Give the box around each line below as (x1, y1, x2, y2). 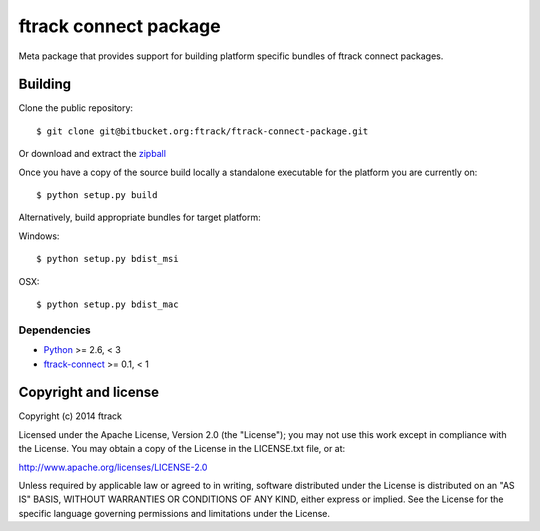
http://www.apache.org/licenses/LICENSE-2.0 (18, 461, 208, 473)
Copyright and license (18, 384, 160, 401)
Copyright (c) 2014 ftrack (18, 410, 122, 422)
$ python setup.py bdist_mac (36, 298, 179, 310)
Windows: (18, 230, 60, 242)
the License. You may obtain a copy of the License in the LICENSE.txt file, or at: (18, 443, 346, 455)
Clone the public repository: (18, 102, 134, 114)
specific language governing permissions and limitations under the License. (18, 507, 330, 519)
